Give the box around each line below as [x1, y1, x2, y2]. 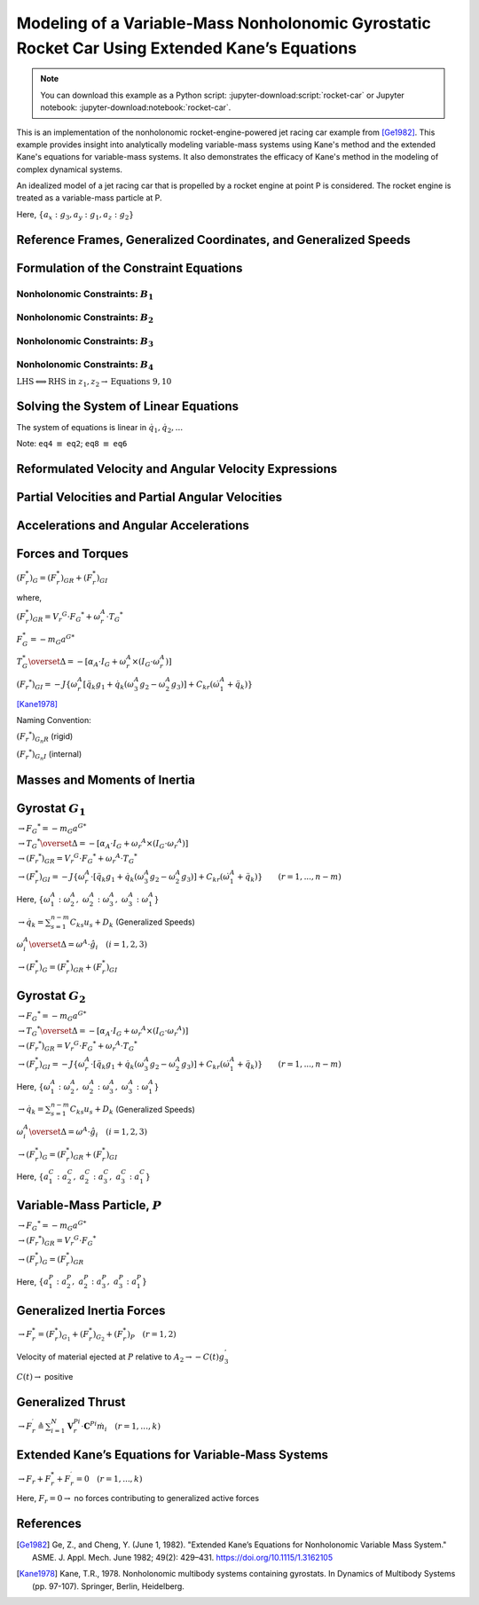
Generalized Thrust [16, 1394, 126, 1410]
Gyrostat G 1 [16, 801, 86, 818]
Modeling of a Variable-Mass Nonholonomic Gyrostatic [16, 13, 432, 33]
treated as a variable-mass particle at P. [16, 193, 163, 203]
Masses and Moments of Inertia [16, 773, 195, 788]
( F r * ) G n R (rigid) [16, 730, 74, 745]
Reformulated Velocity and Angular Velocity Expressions [16, 461, 338, 476]
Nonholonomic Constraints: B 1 [16, 287, 154, 302]
